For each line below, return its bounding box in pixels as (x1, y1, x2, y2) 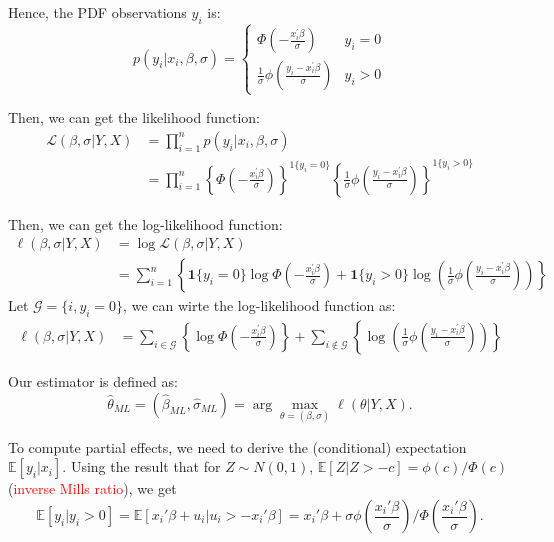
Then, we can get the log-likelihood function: (8, 213, 283, 234)
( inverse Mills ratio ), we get (8, 478, 177, 499)
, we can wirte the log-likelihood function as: (123, 295, 396, 316)
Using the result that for (70, 456, 221, 477)
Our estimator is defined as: (8, 371, 178, 391)
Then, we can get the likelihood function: (8, 107, 261, 128)
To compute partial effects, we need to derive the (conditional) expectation (8, 436, 467, 457)
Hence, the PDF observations (8, 2, 187, 22)
